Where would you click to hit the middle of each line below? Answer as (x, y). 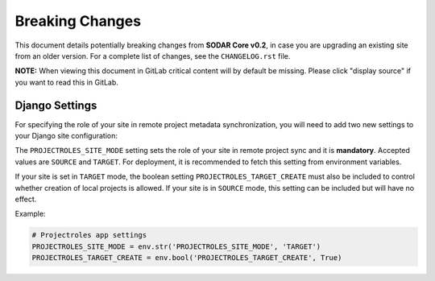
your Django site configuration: (66, 136)
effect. (26, 199)
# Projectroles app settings (89, 235)
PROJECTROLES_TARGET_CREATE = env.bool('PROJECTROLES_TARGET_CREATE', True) (187, 258)
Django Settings (56, 105)
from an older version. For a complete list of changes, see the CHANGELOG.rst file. (153, 56)
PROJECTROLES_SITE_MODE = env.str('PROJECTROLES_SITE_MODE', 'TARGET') (176, 246)
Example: (30, 214)
